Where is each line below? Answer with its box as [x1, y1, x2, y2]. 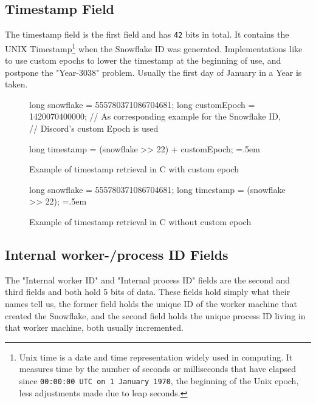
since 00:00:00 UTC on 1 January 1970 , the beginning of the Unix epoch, [19, 374, 299, 387]
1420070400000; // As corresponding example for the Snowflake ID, [29, 110, 281, 123]
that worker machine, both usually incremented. [5, 321, 184, 334]
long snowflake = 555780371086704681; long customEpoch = [29, 98, 255, 110]
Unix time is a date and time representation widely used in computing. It [19, 350, 293, 363]
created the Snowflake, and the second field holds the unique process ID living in [5, 309, 306, 322]
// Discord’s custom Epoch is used [29, 122, 159, 135]
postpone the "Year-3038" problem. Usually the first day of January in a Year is [5, 66, 302, 78]
